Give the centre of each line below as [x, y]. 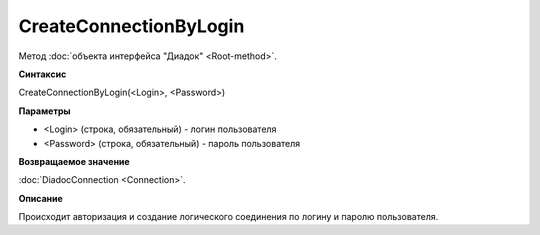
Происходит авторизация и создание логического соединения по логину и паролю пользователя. [228, 217]
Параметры [44, 111]
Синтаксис [42, 74]
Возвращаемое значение [74, 161]
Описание [41, 198]
